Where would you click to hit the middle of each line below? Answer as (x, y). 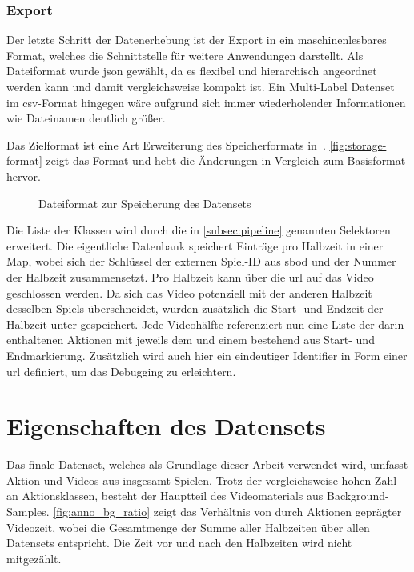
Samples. (28, 511)
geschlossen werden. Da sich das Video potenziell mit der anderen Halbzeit (189, 292)
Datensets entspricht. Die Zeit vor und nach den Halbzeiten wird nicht (179, 543)
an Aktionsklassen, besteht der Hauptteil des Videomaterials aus (165, 496)
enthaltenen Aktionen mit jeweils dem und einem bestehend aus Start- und (191, 340)
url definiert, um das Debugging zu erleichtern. (121, 371)
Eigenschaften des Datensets (166, 426)
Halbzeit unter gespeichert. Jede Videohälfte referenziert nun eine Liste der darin (205, 324)
